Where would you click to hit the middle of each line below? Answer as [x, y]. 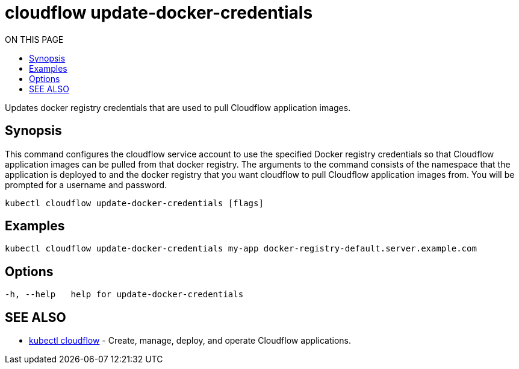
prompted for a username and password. [86, 184]
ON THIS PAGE [34, 39]
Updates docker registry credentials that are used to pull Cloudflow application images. [178, 107]
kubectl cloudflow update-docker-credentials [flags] [134, 203]
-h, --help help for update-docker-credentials [124, 295]
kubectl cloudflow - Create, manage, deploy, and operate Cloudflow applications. [190, 341]
